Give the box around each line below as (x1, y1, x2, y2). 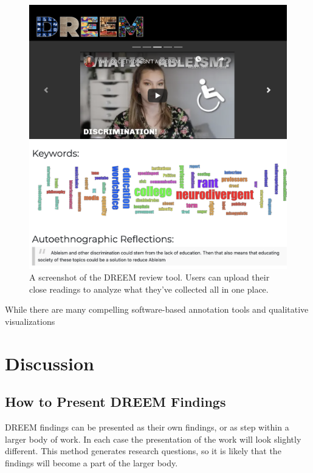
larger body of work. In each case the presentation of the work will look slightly (5, 432, 301, 445)
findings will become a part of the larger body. (5, 456, 178, 469)
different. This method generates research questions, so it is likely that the (5, 444, 281, 457)
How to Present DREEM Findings (5, 392, 226, 411)
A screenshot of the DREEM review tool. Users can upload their (29, 271, 270, 284)
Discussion (5, 350, 94, 375)
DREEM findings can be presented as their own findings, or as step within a (5, 421, 289, 434)
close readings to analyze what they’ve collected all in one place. (29, 282, 269, 295)
